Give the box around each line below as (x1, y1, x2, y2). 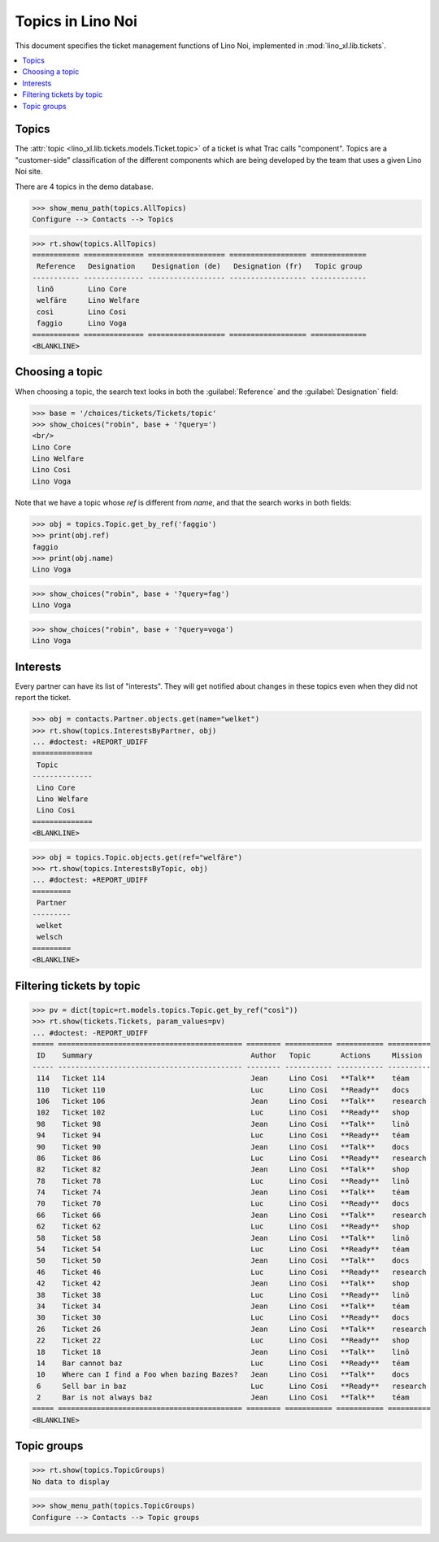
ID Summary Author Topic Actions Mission (37, 1051, 423, 1060)
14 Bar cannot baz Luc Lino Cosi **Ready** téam (37, 1358, 410, 1368)
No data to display (32, 1477, 110, 1486)
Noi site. (15, 167, 43, 177)
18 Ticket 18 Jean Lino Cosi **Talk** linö (37, 1347, 410, 1356)
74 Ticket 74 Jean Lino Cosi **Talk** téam (37, 1188, 410, 1197)
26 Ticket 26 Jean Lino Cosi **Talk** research (37, 1324, 427, 1334)
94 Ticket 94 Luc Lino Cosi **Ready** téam (37, 1131, 410, 1140)
